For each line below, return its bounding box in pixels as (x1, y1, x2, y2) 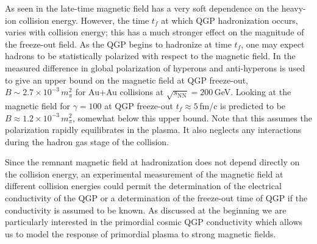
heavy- (281, 2, 306, 14)
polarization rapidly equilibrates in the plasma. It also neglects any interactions (5, 123, 302, 136)
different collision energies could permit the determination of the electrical (5, 179, 282, 192)
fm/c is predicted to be (199, 99, 286, 112)
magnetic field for (5, 99, 70, 112)
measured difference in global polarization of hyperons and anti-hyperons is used (5, 61, 305, 74)
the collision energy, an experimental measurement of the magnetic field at (5, 167, 283, 180)
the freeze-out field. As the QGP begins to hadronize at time (5, 37, 232, 50)
